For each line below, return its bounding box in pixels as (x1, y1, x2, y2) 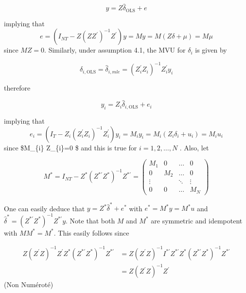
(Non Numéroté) (4, 279, 53, 290)
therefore (4, 83, 31, 93)
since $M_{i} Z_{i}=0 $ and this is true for (4, 142, 137, 152)
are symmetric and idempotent (151, 215, 243, 225)
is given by (195, 45, 227, 55)
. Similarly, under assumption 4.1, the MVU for (44, 45, 186, 55)
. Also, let (179, 142, 209, 152)
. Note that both (66, 215, 115, 225)
